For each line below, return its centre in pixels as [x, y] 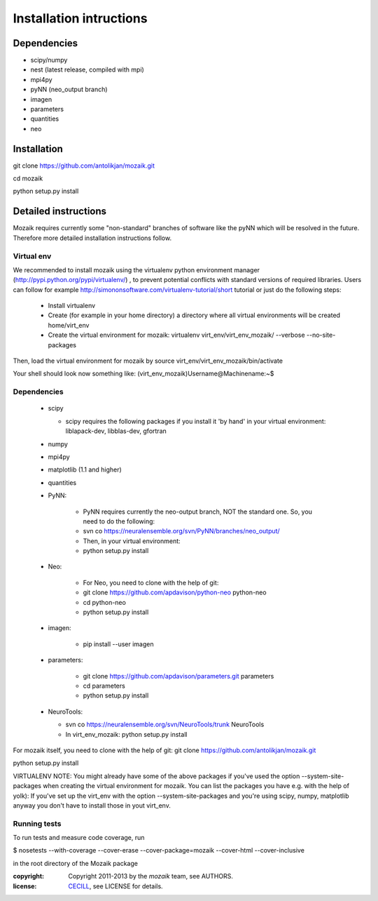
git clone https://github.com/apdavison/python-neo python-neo [175, 592]
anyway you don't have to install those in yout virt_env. [92, 805]
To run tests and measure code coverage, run [79, 838]
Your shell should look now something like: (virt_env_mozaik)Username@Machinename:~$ [143, 374]
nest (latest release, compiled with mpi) [87, 69]
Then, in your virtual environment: [132, 541]
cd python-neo [104, 602]
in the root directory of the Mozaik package [75, 863]
